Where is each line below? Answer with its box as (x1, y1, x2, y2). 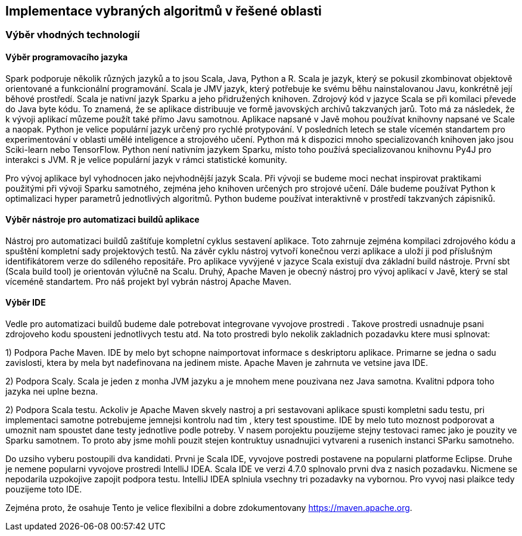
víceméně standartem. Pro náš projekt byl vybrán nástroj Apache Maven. (5, 276, 291, 287)
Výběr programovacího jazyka (5, 52, 128, 63)
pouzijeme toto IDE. (5, 484, 82, 495)
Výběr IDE (5, 297, 46, 308)
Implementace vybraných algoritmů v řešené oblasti (5, 4, 322, 19)
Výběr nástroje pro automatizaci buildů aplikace (5, 214, 200, 225)
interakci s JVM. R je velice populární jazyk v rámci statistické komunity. (5, 154, 287, 165)
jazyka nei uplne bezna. (5, 386, 98, 397)
